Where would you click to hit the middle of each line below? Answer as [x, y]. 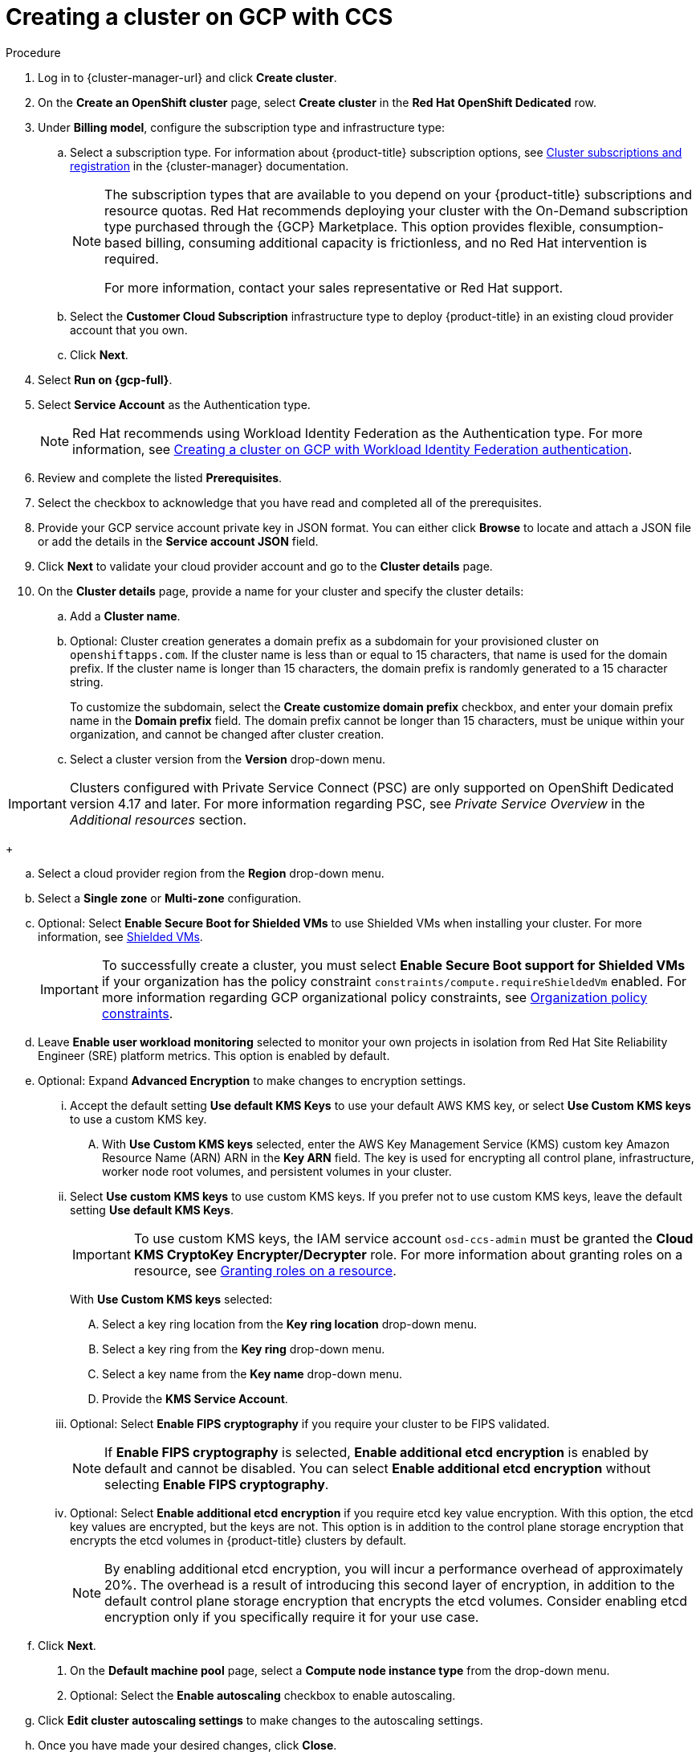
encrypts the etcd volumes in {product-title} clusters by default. [238, 1540]
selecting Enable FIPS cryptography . [217, 1484]
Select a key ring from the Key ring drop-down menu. [244, 1349]
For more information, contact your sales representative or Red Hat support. [334, 287]
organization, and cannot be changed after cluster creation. [227, 734]
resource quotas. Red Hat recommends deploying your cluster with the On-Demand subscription [397, 210]
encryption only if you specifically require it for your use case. [292, 1617]
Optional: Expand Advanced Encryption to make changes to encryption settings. [252, 1080]
